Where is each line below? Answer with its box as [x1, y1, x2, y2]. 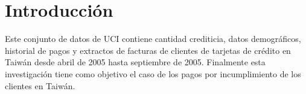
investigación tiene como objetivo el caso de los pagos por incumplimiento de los [5, 67, 301, 80]
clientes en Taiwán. [5, 79, 75, 92]
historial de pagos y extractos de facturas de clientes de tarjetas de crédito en [5, 44, 291, 56]
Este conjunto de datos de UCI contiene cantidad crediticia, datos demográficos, [5, 32, 301, 45]
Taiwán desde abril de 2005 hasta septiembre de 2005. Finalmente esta [5, 56, 266, 68]
